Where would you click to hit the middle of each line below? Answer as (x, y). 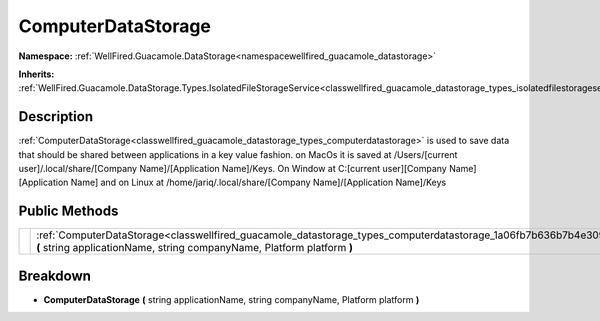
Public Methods (68, 211)
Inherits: (36, 74)
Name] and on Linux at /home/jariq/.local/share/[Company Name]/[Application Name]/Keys (258, 182)
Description (56, 116)
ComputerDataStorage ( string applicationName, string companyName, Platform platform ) (231, 299)
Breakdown (55, 275)
